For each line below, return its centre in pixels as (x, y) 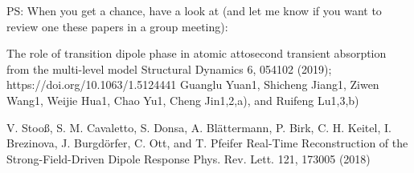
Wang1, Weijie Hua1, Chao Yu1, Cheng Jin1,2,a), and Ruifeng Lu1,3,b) (183, 100)
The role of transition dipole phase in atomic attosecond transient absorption (197, 53)
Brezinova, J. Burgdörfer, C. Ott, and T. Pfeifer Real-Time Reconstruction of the (207, 143)
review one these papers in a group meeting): (117, 26)
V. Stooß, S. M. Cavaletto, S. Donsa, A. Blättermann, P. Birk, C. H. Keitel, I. (199, 127)
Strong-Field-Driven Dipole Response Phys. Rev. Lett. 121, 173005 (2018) (189, 158)
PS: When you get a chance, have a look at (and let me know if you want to (194, 10)
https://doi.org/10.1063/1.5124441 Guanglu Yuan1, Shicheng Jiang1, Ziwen (193, 84)
